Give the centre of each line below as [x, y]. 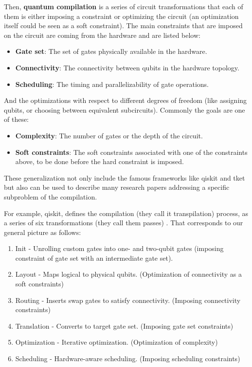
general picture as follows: [43, 232]
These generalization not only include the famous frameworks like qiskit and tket [125, 177]
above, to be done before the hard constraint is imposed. [99, 161]
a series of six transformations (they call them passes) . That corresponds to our [124, 223]
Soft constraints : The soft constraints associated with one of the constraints [131, 152]
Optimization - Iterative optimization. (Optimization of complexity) [117, 342]
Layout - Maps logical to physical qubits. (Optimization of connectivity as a [129, 274]
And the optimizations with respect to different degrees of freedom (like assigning [126, 100]
